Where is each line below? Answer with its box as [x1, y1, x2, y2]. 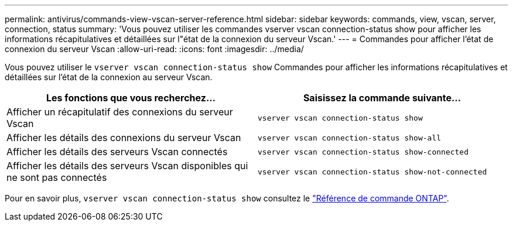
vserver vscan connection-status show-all [258, 133, 442, 142]
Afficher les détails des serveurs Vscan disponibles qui [6, 160, 248, 172]
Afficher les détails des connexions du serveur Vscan [6, 132, 241, 143]
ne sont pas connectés [6, 172, 107, 183]
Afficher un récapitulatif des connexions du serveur [6, 106, 233, 118]
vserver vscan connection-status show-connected [258, 147, 469, 156]
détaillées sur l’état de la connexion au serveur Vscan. [5, 72, 213, 82]
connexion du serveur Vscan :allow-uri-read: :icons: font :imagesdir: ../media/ [5, 44, 304, 54]
